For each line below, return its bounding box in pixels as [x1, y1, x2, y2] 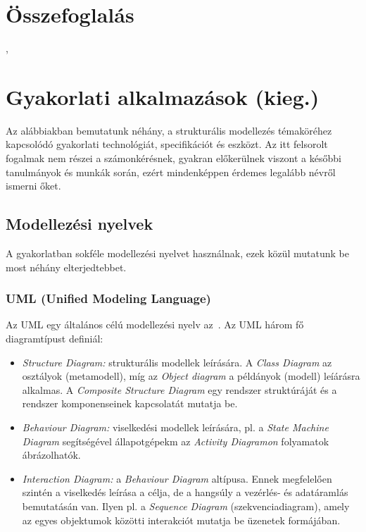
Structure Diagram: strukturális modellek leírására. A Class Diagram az [22, 354, 332, 369]
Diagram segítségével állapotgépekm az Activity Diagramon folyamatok [22, 433, 329, 448]
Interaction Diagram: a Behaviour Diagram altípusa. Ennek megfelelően [22, 471, 332, 485]
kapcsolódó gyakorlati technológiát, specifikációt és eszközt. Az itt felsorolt [6, 137, 328, 151]
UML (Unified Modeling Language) [6, 290, 211, 307]
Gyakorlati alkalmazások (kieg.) [6, 82, 320, 111]
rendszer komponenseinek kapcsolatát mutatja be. [22, 396, 238, 411]
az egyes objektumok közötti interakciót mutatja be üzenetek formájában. [22, 512, 341, 527]
